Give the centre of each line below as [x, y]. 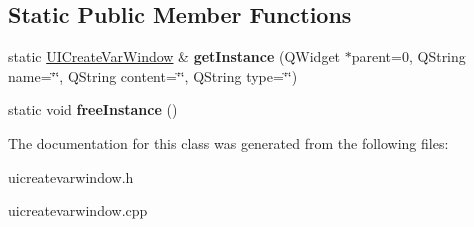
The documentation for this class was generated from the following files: [228, 142]
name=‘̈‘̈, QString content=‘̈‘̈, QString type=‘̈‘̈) [153, 75]
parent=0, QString [408, 56]
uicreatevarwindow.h [71, 176]
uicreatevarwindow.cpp [78, 210]
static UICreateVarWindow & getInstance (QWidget [174, 56]
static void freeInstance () [93, 109]
